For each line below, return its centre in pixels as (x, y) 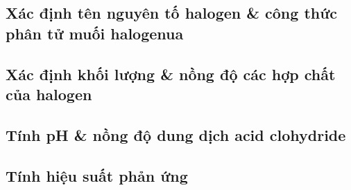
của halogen (49, 94)
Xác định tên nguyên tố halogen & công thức (172, 13)
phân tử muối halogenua (95, 33)
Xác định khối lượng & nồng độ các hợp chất (171, 74)
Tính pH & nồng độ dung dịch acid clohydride (176, 134)
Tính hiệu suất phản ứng (97, 175)
